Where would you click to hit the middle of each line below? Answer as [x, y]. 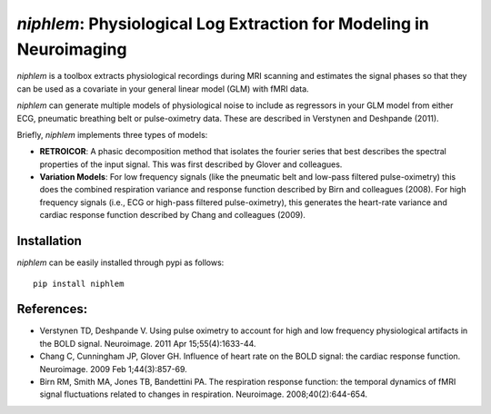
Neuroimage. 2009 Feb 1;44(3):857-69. [114, 369]
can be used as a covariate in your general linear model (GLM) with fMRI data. [163, 89]
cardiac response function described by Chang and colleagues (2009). [173, 215]
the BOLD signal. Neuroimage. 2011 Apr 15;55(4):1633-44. [148, 343]
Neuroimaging [72, 49]
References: [52, 309]
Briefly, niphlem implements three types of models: [112, 134]
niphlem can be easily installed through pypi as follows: [120, 262]
